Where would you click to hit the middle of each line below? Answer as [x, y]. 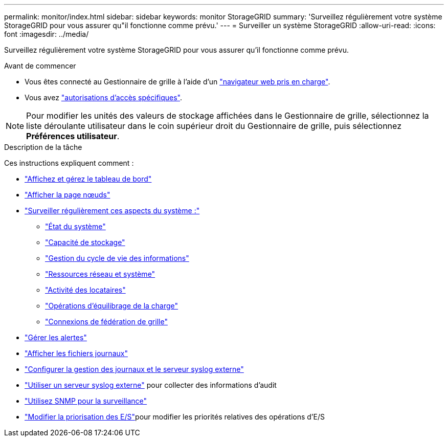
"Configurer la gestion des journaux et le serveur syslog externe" [134, 369]
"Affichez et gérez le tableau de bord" [88, 179]
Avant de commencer [40, 66]
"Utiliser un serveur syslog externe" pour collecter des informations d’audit [151, 385]
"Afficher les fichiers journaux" [76, 353]
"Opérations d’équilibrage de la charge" [112, 306]
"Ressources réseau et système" [100, 274]
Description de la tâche [43, 147]
